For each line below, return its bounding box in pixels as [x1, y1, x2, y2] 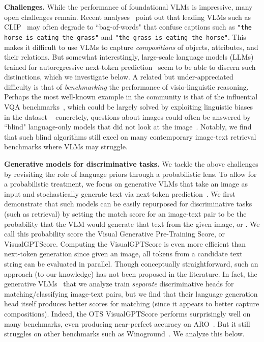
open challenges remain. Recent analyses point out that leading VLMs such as [4, 11, 251, 22]
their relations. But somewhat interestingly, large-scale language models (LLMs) [4, 51, 254, 62]
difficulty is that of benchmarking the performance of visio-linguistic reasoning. [4, 81, 249, 92]
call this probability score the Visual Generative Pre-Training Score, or [4, 228, 225, 239]
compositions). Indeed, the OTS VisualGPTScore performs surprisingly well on [4, 308, 251, 319]
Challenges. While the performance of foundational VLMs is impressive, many [4, 2, 253, 12]
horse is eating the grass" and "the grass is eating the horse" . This [4, 31, 246, 42]
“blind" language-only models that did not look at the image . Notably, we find [4, 121, 252, 132]
